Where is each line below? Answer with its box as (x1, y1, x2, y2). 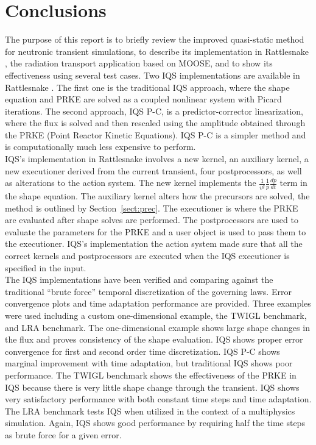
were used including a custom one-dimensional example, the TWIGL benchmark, (5, 309, 307, 322)
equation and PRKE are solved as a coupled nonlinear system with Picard (5, 93, 282, 105)
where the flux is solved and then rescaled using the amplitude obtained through (5, 116, 306, 129)
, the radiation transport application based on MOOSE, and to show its (5, 57, 273, 69)
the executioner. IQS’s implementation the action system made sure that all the (5, 237, 303, 250)
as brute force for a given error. (5, 428, 122, 441)
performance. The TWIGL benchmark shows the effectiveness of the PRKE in (5, 368, 297, 381)
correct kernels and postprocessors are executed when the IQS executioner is (5, 249, 290, 262)
